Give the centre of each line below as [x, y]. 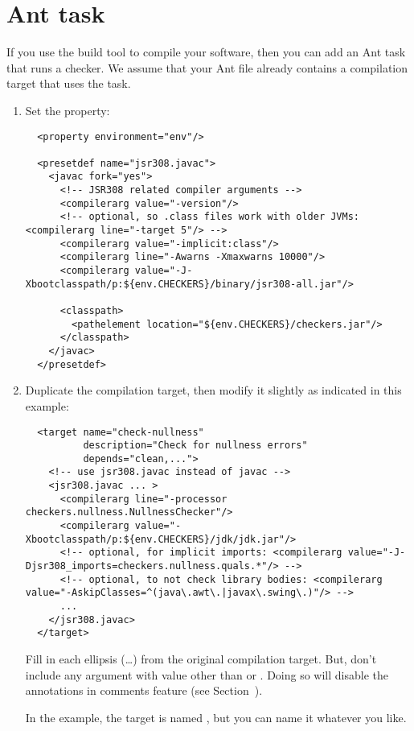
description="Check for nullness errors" [195, 446]
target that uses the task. [69, 83]
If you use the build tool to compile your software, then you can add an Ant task [206, 52]
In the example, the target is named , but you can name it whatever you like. [216, 717]
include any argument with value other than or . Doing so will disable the [207, 674]
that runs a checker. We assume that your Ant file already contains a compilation [207, 67]
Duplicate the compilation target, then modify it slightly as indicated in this [213, 390]
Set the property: [68, 110]
